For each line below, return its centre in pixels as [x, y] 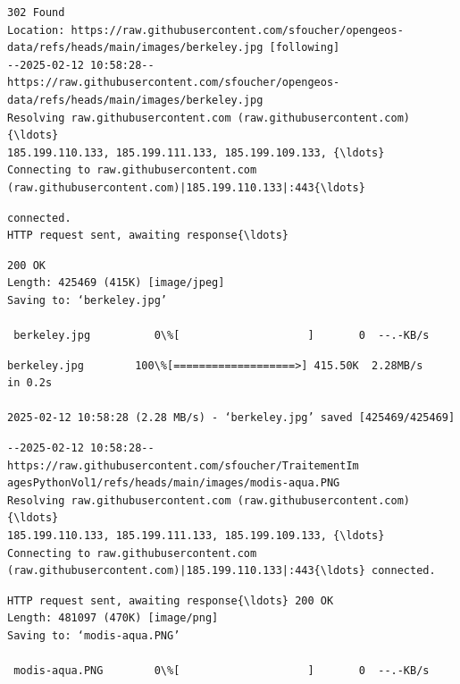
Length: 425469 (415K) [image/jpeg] [116, 283]
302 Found [36, 13]
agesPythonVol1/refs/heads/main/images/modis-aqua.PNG [174, 483]
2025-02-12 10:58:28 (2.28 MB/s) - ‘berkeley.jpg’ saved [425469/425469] [231, 418]
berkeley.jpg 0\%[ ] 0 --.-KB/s [222, 336]
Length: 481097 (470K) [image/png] [113, 618]
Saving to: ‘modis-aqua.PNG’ [94, 636]
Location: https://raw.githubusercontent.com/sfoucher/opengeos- [205, 30]
